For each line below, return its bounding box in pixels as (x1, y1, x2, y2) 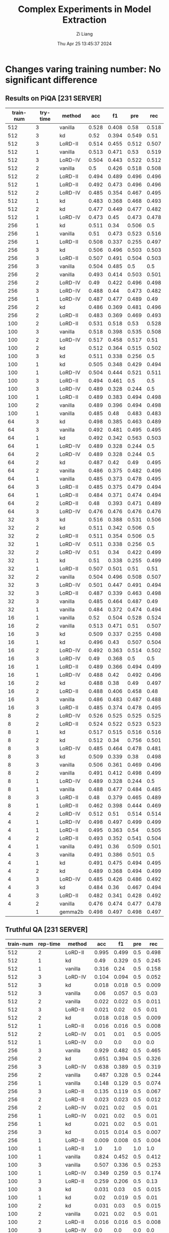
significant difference (5, 74, 98, 85)
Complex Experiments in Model (18, 4, 151, 15)
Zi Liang (76, 31, 93, 37)
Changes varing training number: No (5, 63, 161, 75)
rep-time (38, 940, 61, 947)
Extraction (62, 14, 107, 26)
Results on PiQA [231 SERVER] (5, 94, 102, 103)
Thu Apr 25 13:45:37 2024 (57, 40, 112, 46)
